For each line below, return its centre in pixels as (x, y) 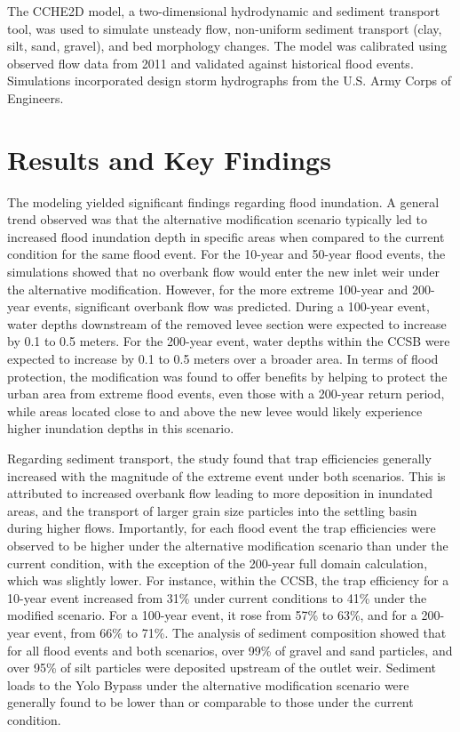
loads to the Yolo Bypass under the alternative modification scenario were (208, 684)
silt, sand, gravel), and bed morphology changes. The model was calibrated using (227, 46)
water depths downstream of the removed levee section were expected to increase (227, 323)
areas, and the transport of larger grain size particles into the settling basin (212, 510)
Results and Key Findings (169, 159)
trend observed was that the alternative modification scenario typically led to (217, 219)
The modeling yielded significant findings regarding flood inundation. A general (223, 201)
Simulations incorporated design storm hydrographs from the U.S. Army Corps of (230, 80)
